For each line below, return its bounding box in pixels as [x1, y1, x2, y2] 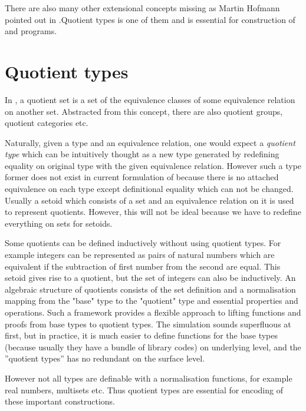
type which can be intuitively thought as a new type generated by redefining [5, 148, 279, 160]
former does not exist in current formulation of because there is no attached [5, 171, 279, 183]
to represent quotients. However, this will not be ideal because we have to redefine [5, 206, 301, 218]
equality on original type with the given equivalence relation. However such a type [5, 159, 302, 171]
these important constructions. [5, 395, 115, 407]
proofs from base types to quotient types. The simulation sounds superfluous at [5, 317, 291, 330]
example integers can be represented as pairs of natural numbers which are [5, 248, 275, 261]
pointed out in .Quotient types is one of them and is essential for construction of [5, 13, 295, 25]
